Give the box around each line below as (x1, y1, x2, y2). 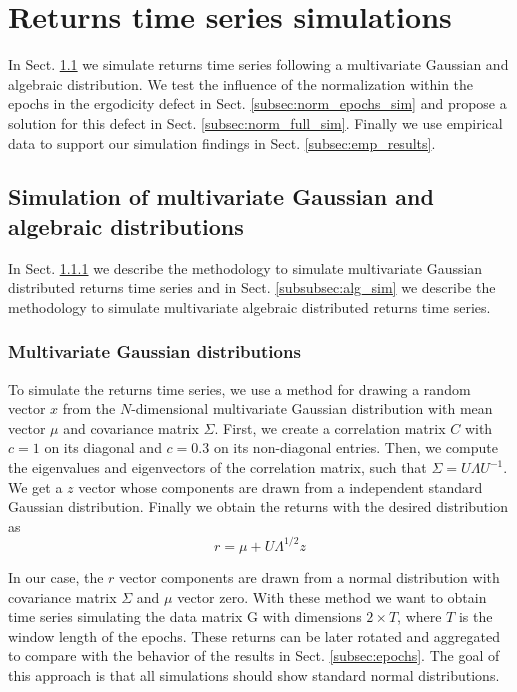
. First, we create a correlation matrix (214, 417, 446, 438)
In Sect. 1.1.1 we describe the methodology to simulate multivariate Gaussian (8, 257, 483, 278)
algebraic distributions (8, 210, 244, 241)
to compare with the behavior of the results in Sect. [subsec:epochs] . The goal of (8, 645, 500, 666)
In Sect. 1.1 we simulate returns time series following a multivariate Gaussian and (8, 54, 509, 75)
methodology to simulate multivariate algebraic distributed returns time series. (8, 296, 491, 317)
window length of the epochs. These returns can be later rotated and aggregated (8, 625, 500, 646)
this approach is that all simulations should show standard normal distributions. (8, 664, 500, 685)
